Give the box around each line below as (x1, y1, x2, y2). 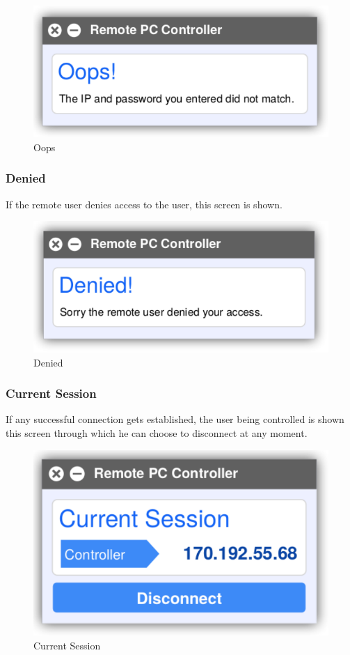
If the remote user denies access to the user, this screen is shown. (6, 196, 283, 211)
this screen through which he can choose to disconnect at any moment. (6, 425, 308, 440)
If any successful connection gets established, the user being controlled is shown (6, 412, 344, 426)
